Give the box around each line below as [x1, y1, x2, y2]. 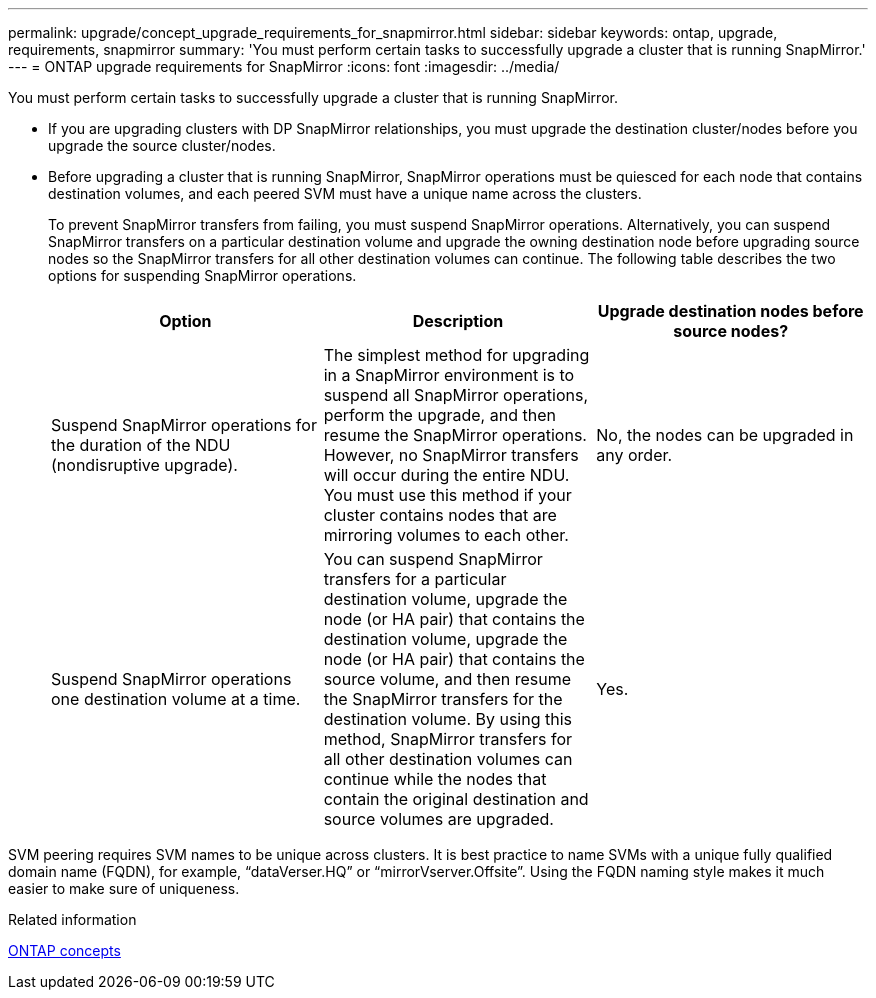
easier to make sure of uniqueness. [8, 880, 240, 897]
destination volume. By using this [323, 709, 573, 729]
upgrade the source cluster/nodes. [48, 137, 276, 154]
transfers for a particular [323, 569, 507, 589]
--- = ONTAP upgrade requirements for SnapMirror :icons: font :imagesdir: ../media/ [8, 58, 560, 75]
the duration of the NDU [51, 435, 231, 455]
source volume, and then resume [323, 669, 571, 689]
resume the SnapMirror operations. [323, 425, 587, 445]
